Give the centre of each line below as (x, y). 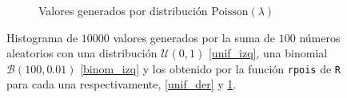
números (320, 37)
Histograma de (42, 37)
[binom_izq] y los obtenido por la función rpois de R (211, 68)
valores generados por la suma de (194, 37)
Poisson (230, 12)
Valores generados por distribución (123, 10)
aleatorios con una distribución (82, 53)
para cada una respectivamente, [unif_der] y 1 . (122, 84)
